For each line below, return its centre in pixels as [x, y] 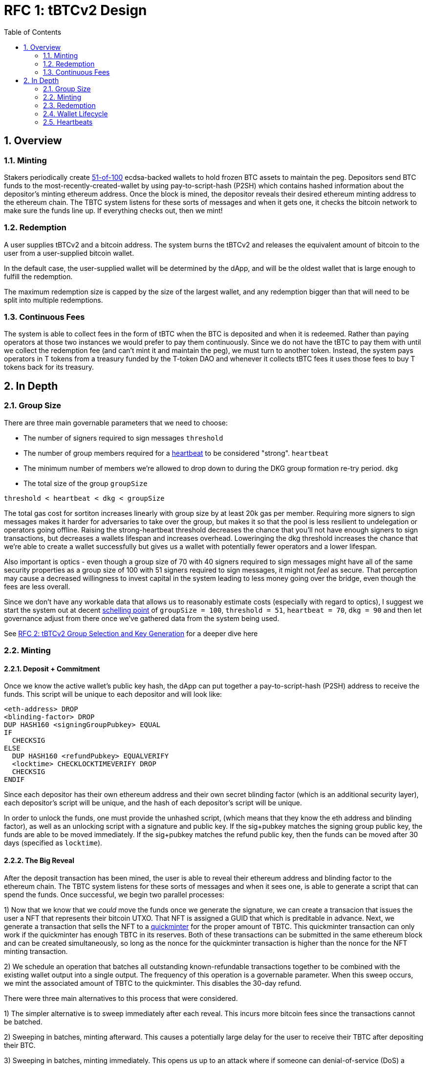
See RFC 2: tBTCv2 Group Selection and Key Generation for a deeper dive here [131, 633]
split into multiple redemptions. [53, 300]
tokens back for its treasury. [49, 367]
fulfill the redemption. [38, 276]
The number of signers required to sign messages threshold [123, 438]
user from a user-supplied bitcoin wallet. [69, 253]
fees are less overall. [37, 586]
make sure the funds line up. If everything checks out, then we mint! [113, 210]
